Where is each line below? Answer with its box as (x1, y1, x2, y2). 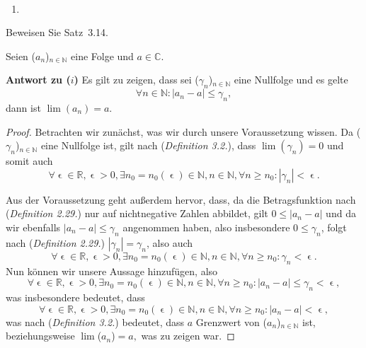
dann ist (6, 100, 41, 115)
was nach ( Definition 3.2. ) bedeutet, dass (6, 314, 185, 329)
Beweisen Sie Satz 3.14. (6, 25, 108, 40)
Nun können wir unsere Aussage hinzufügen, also (6, 263, 218, 278)
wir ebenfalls (6, 219, 61, 234)
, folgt (321, 219, 347, 234)
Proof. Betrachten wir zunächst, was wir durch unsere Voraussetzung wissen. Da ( (6, 124, 361, 139)
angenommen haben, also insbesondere (122, 219, 290, 234)
